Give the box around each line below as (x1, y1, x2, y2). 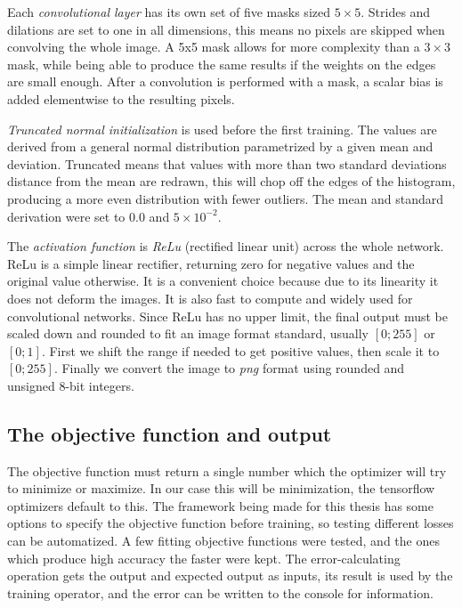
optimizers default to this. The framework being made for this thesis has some (7, 496, 434, 515)
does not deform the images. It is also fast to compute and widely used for (7, 288, 413, 307)
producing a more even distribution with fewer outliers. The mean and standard (7, 189, 444, 207)
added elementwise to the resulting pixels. (7, 89, 235, 108)
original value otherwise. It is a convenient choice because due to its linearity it (7, 272, 439, 290)
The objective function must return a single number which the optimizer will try (7, 461, 447, 480)
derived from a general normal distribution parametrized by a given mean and (7, 137, 434, 156)
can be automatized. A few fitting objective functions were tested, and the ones (7, 531, 440, 550)
